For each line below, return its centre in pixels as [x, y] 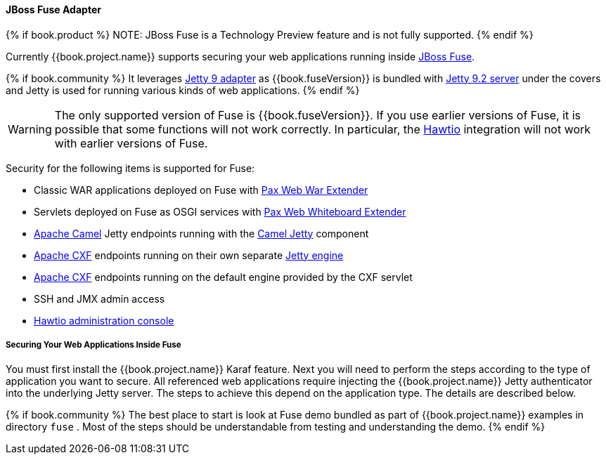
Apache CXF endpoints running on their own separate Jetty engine [189, 255]
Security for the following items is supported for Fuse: [130, 168]
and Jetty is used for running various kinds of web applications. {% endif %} [183, 90]
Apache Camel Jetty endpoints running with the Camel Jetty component [201, 233]
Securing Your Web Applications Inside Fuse [94, 345]
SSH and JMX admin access [99, 298]
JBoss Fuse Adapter [53, 9]
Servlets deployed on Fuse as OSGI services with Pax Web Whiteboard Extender [220, 211]
